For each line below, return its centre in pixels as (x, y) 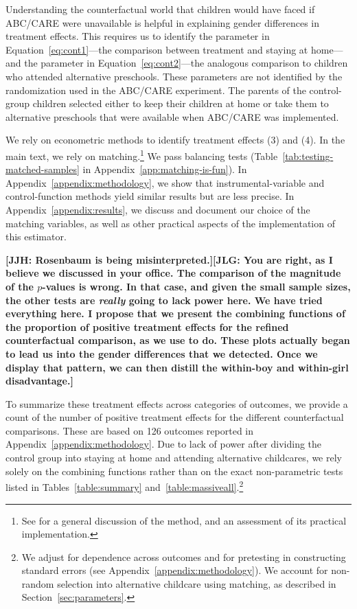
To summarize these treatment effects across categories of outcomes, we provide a (177, 403)
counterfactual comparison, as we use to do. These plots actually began (178, 340)
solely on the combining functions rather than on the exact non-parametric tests (174, 471)
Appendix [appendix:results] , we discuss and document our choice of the (158, 209)
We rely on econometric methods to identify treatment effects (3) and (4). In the (175, 140)
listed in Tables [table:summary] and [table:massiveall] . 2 (125, 486)
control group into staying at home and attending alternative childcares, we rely (174, 458)
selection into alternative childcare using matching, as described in (197, 583)
